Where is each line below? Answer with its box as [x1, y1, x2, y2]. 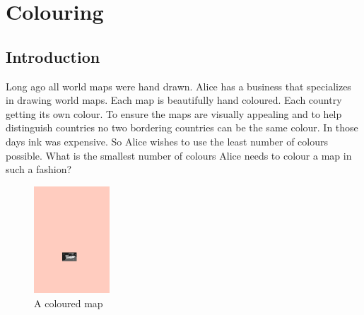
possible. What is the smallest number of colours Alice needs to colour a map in [6, 148, 352, 162]
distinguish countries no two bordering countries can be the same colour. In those [6, 120, 358, 135]
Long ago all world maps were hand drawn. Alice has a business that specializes [6, 78, 351, 93]
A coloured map [34, 295, 103, 310]
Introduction [6, 45, 100, 67]
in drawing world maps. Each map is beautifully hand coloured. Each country [6, 93, 342, 107]
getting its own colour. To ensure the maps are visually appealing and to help [6, 106, 342, 121]
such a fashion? [6, 162, 72, 177]
